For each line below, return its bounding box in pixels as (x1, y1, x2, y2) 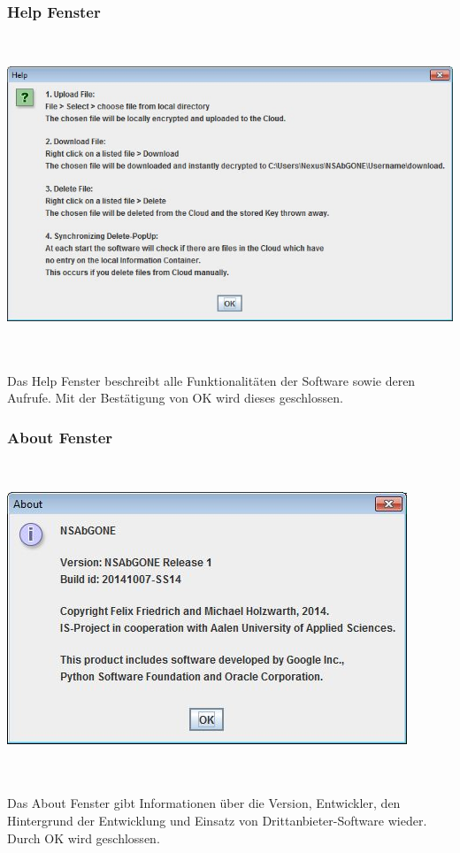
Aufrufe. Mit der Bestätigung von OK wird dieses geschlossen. (7, 388, 343, 407)
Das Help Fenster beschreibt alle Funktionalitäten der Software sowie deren (7, 371, 416, 389)
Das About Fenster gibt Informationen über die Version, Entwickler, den (7, 794, 401, 812)
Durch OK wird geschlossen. (7, 828, 160, 847)
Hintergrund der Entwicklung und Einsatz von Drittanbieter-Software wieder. (7, 811, 427, 830)
